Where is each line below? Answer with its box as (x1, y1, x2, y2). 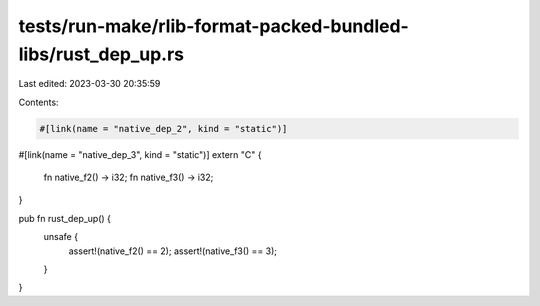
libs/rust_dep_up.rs (18, 43, 185, 65)
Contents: (18, 96, 59, 108)
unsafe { (43, 231, 79, 243)
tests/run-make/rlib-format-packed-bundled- (18, 15, 409, 37)
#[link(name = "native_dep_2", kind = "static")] (39, 123, 288, 134)
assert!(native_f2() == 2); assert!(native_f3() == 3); (68, 245, 278, 257)
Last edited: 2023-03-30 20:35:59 (18, 78, 161, 90)
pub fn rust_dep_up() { (18, 212, 112, 224)
